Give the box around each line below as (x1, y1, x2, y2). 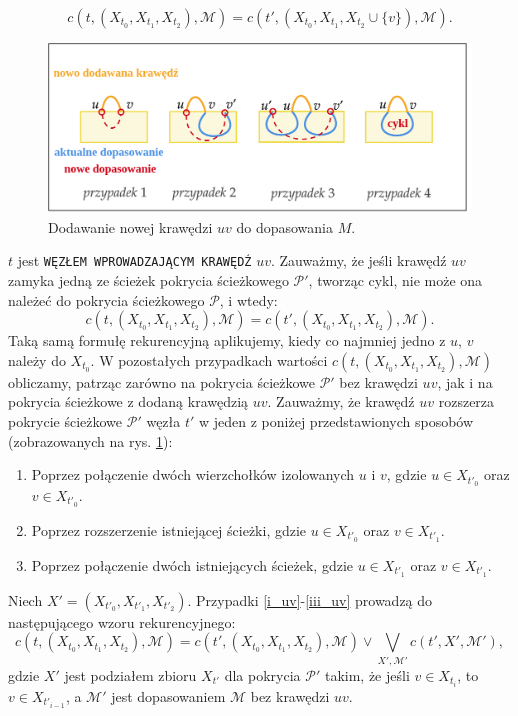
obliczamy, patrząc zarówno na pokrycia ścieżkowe (8, 371, 315, 392)
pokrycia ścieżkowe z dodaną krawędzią (8, 391, 249, 412)
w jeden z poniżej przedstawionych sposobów (199, 410, 474, 431)
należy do (8, 349, 66, 370)
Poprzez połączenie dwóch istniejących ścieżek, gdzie (31, 554, 353, 575)
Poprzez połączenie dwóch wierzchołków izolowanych (31, 464, 355, 485)
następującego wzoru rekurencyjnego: (8, 611, 236, 632)
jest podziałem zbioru (64, 664, 197, 685)
